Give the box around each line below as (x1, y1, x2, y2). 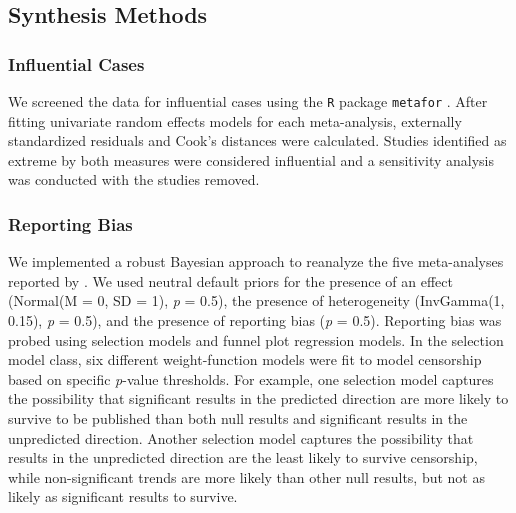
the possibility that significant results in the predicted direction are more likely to (8, 388, 509, 409)
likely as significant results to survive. (8, 486, 238, 507)
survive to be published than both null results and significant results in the (8, 408, 468, 428)
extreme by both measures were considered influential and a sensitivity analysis (8, 149, 495, 170)
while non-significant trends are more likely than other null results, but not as (8, 466, 485, 487)
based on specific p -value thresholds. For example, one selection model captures (8, 368, 494, 389)
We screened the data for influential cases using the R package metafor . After (8, 91, 488, 111)
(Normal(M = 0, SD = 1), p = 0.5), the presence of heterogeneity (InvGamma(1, (8, 290, 505, 311)
